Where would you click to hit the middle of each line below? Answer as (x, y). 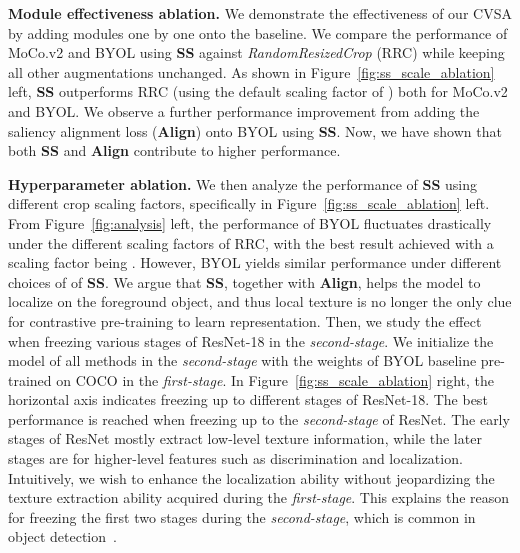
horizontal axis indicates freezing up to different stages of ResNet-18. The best (248, 399)
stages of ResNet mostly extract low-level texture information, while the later (245, 438)
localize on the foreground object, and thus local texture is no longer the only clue (260, 301)
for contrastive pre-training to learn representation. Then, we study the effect (245, 320)
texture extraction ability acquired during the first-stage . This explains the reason (259, 497)
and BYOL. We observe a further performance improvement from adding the (244, 110)
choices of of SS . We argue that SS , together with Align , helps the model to (244, 281)
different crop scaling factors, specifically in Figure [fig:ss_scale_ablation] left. (249, 203)
